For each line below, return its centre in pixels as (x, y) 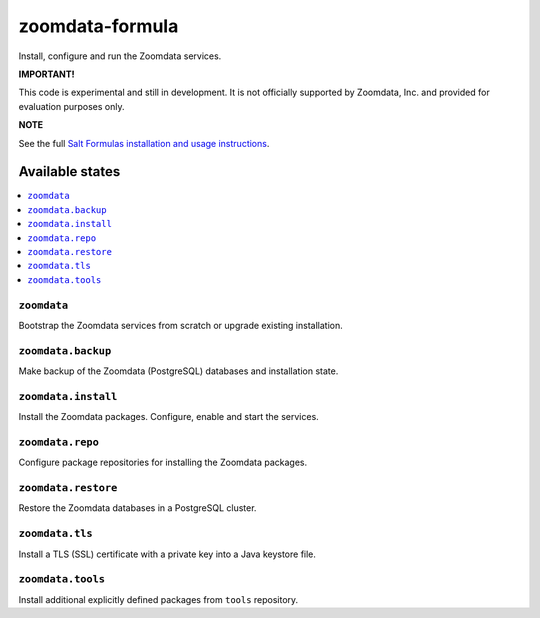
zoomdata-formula (98, 26)
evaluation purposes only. (71, 106)
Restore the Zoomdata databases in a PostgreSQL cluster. (137, 508)
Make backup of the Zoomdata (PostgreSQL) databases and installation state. (178, 371)
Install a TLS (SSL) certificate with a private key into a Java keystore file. (167, 554)
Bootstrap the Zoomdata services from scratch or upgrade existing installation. (181, 325)
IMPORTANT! (46, 74)
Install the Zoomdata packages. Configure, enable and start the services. (168, 417)
